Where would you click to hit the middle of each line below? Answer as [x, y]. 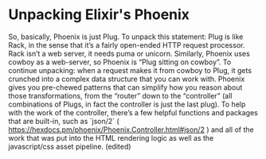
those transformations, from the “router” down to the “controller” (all [120, 95]
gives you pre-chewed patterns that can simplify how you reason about [125, 87]
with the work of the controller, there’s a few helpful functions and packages [133, 112]
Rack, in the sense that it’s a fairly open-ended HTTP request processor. [127, 45]
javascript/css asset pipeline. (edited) [70, 146]
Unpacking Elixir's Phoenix [99, 15]
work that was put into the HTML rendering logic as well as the [111, 138]
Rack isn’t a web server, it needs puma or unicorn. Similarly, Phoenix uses [129, 53]
